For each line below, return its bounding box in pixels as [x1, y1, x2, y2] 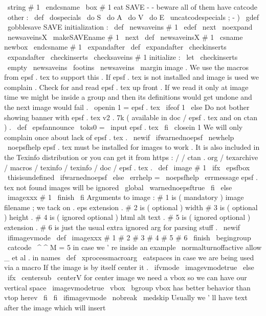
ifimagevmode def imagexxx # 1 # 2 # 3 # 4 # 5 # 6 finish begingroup [7, 232, 251, 242]
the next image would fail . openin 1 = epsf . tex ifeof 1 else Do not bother [4, 101, 250, 112]
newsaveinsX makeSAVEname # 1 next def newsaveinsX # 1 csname [7, 31, 243, 42]
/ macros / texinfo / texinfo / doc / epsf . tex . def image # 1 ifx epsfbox [4, 162, 250, 172]
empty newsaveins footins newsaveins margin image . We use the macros [7, 61, 249, 72]
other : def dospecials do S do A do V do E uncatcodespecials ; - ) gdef [7, 11, 259, 22]
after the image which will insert [4, 302, 106, 312]
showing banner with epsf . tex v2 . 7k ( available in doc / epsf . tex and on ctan [4, 111, 257, 122]
